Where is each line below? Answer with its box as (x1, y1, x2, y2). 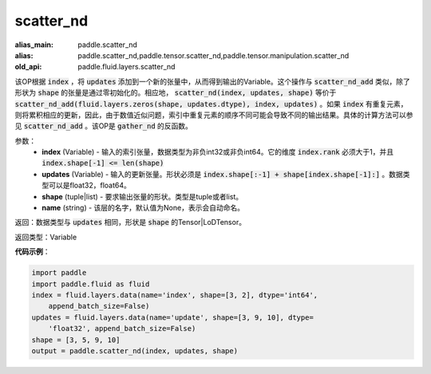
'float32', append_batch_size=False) (48, 324, 196, 333)
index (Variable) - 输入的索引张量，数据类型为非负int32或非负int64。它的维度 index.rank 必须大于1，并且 (42, 148, 394, 157)
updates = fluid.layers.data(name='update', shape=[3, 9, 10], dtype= (31, 313, 314, 322)
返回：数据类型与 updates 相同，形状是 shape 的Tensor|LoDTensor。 (14, 218, 247, 227)
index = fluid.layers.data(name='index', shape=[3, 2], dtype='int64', (31, 290, 318, 299)
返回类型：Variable (14, 232, 77, 242)
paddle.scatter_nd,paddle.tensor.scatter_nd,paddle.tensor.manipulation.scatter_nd (77, 50, 350, 60)
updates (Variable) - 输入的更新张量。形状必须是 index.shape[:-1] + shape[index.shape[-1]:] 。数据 (42, 169, 403, 179)
